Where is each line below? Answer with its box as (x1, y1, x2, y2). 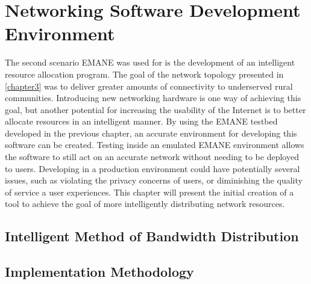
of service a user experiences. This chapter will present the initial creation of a (5, 185, 294, 198)
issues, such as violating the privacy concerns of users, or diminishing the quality (5, 174, 303, 187)
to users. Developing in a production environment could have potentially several (5, 162, 300, 174)
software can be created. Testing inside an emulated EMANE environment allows (5, 138, 304, 151)
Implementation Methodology (5, 262, 194, 281)
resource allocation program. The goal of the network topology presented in (5, 67, 284, 80)
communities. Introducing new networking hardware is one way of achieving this (5, 91, 301, 104)
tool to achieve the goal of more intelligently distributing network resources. (5, 197, 285, 210)
